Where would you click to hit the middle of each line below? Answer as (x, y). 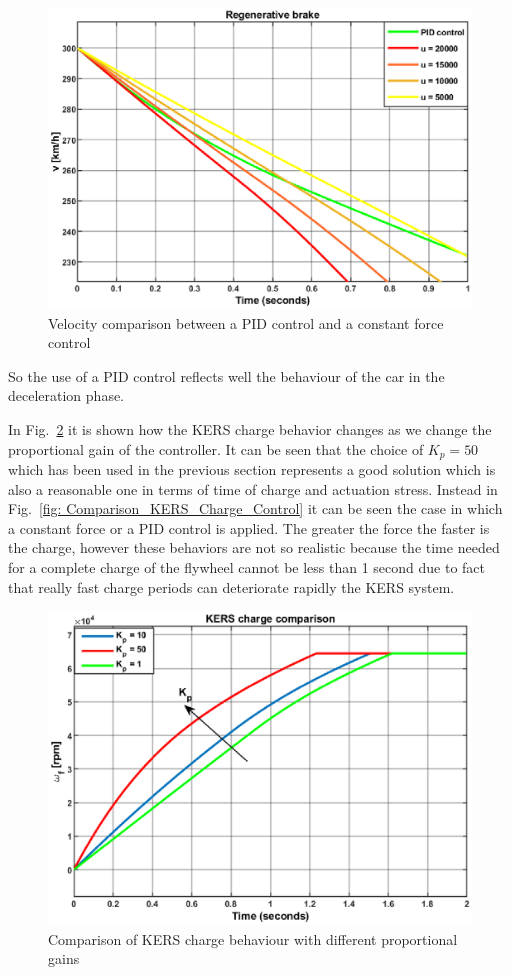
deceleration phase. (66, 395)
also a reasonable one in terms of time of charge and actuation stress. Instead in (253, 488)
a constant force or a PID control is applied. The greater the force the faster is (249, 527)
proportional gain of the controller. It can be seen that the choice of (216, 448)
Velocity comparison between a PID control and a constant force (246, 322)
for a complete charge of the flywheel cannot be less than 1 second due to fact (247, 567)
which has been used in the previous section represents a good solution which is (252, 469)
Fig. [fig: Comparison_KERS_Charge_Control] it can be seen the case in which (255, 508)
